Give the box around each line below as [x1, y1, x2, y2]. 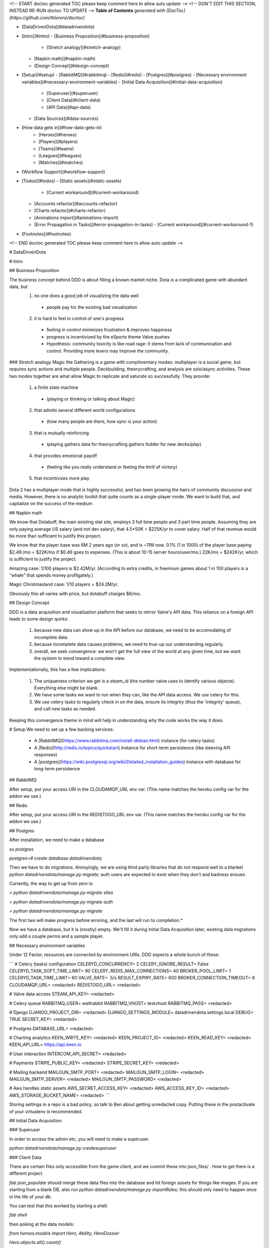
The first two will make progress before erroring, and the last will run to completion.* [9, 917, 183, 923]
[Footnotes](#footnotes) [21, 231, 71, 237]
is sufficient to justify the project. [9, 556, 77, 562]
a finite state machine [34, 384, 79, 390]
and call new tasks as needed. [34, 706, 97, 712]
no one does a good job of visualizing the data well [34, 293, 139, 299]
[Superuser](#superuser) [46, 90, 98, 96]
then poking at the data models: [9, 1221, 75, 1227]
